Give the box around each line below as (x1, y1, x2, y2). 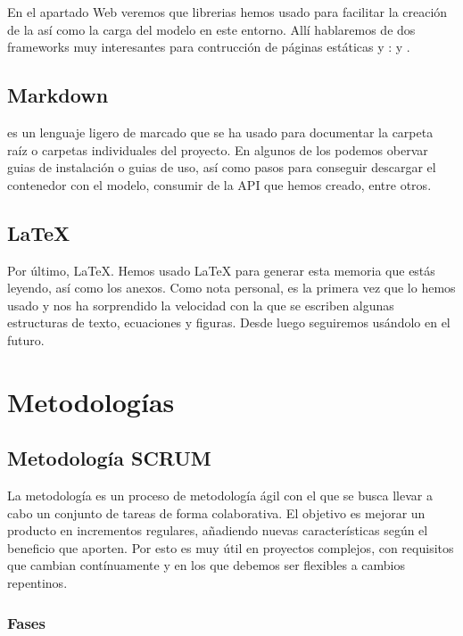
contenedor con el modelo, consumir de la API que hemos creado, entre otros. (7, 175, 432, 194)
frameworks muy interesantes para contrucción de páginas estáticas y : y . (7, 37, 410, 56)
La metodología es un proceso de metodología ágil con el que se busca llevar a (7, 486, 433, 505)
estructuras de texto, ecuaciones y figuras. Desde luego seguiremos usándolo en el (7, 313, 451, 332)
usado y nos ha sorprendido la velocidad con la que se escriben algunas (7, 295, 394, 314)
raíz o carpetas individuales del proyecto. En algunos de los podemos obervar (7, 140, 428, 159)
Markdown (7, 81, 109, 109)
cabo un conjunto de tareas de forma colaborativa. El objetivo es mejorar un (7, 503, 426, 522)
